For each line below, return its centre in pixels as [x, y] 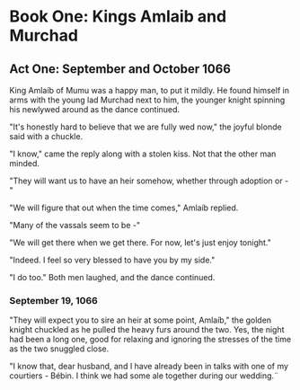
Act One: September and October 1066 [120, 69]
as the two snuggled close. [59, 349]
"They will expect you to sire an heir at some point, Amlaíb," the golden [141, 320]
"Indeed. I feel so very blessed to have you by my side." [112, 260]
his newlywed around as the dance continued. [95, 109]
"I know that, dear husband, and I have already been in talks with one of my [149, 367]
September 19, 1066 [54, 300]
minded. [25, 163]
